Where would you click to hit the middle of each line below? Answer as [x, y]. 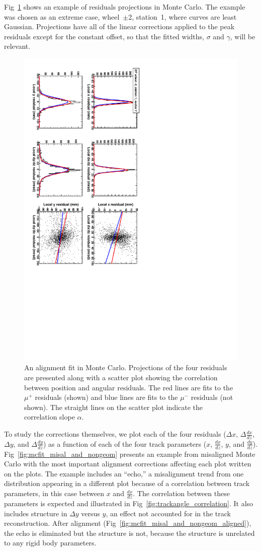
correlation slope [50, 417]
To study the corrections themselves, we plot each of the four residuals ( [115, 434]
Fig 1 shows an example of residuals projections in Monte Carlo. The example [125, 7]
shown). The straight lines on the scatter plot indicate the [114, 407]
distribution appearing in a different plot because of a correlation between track [127, 483]
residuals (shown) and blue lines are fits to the [106, 397]
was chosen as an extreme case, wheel [62, 16]
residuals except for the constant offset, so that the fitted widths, [104, 36]
